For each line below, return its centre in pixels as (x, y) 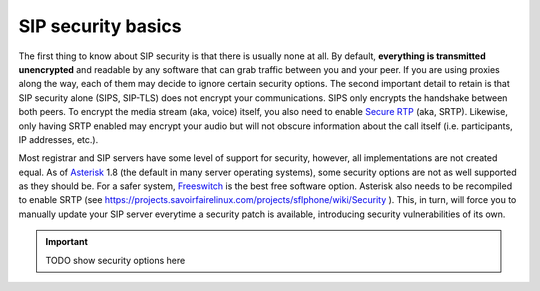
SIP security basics (100, 26)
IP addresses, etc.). (58, 139)
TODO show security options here (115, 260)
